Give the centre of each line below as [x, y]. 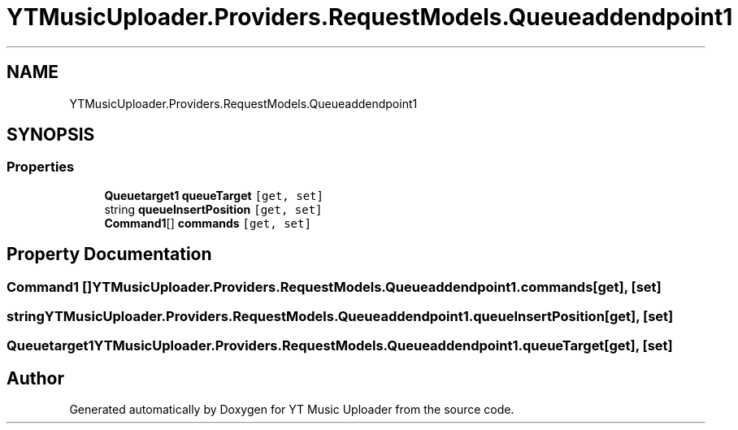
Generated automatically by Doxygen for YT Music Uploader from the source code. [292, 410]
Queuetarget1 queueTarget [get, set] [214, 195]
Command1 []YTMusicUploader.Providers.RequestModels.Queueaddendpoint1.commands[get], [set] [334, 287]
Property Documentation [109, 254]
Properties [41, 167]
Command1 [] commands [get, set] [208, 223]
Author [35, 378]
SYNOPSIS [51, 135]
